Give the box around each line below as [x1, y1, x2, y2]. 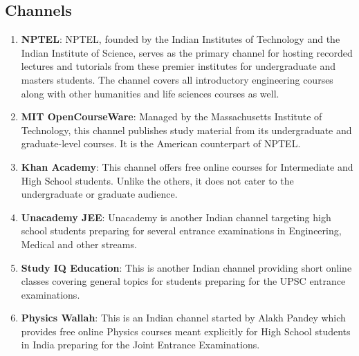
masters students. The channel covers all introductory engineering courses [21, 72, 333, 86]
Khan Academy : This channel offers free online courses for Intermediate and [21, 159, 353, 174]
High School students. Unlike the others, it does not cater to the [21, 173, 294, 187]
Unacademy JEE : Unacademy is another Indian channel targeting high [21, 209, 331, 224]
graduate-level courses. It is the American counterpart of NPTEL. [21, 136, 301, 151]
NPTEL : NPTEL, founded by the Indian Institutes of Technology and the [21, 32, 340, 46]
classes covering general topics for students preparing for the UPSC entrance [21, 274, 346, 288]
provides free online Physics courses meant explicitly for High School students [21, 324, 351, 338]
